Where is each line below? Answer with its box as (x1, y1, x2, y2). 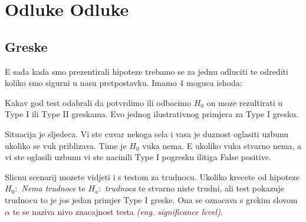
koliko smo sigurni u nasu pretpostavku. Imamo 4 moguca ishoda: (5, 77, 242, 89)
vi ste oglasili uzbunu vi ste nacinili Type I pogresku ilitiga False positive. (5, 151, 271, 163)
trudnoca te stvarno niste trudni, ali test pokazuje (104, 182, 284, 194)
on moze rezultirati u (206, 96, 283, 108)
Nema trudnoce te (21, 182, 85, 194)
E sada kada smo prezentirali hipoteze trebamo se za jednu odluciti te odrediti (5, 65, 288, 77)
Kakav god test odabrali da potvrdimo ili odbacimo (5, 96, 191, 108)
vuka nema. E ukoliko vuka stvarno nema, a (142, 139, 302, 151)
